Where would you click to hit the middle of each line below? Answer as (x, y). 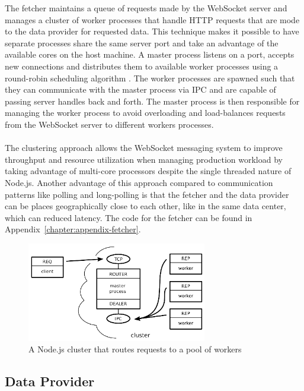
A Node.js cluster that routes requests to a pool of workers (135, 349)
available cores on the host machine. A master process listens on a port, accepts (150, 54)
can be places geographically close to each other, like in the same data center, (145, 206)
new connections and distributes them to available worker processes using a (142, 66)
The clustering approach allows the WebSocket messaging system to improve (144, 148)
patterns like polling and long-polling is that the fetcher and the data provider (147, 194)
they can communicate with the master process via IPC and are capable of (140, 89)
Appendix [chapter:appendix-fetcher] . (73, 229)
